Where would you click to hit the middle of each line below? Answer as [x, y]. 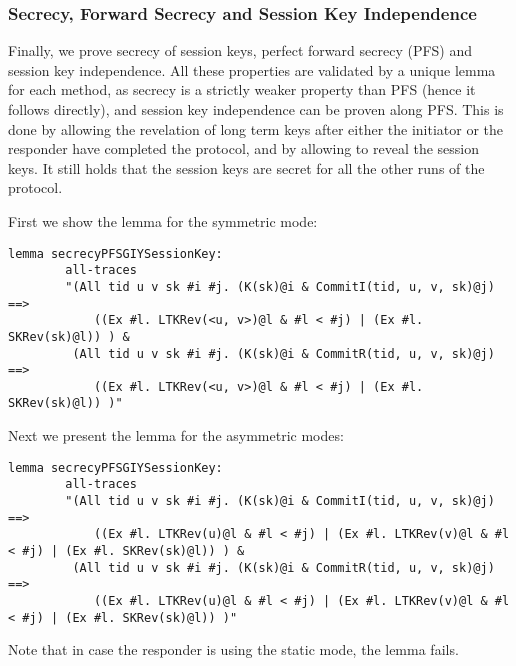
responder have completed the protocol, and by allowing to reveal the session [244, 148]
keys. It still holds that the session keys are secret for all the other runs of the [246, 167]
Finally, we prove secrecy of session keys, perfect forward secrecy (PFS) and [240, 50]
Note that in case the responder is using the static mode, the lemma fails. [233, 649]
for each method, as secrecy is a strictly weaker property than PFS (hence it [242, 89]
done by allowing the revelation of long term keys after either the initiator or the [255, 128]
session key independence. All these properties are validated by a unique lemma [252, 69]
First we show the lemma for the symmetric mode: [163, 220]
